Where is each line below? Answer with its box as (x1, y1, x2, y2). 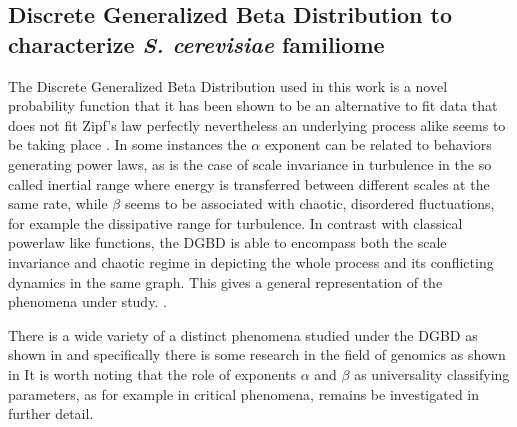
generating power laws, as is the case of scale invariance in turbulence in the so (8, 153, 492, 174)
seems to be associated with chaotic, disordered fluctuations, (124, 193, 495, 214)
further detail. (8, 403, 94, 424)
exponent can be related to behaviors (264, 134, 492, 155)
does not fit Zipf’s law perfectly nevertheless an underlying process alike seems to (8, 114, 506, 135)
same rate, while (8, 193, 108, 214)
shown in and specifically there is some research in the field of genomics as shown (8, 344, 506, 365)
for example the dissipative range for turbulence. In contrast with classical (8, 212, 463, 233)
